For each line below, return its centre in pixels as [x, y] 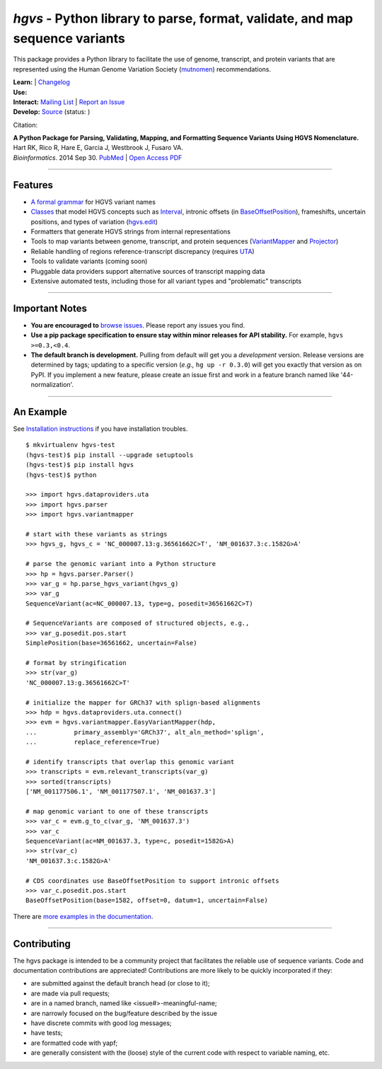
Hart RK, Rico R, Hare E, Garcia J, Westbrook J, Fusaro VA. [98, 148]
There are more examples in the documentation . [83, 916]
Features [33, 185]
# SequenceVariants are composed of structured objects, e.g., [138, 623]
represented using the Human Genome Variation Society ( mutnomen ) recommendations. [142, 69]
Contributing [42, 943]
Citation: [25, 125]
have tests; [47, 1033]
